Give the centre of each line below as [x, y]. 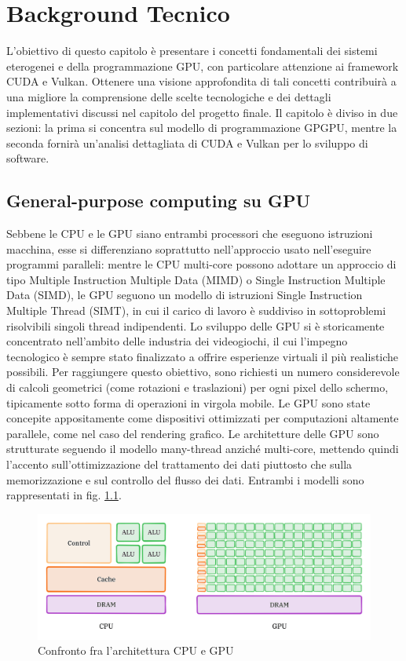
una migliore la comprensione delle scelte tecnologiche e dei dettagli [169, 96]
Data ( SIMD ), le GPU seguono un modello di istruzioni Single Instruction [185, 295]
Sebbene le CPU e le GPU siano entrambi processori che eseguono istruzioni [190, 234]
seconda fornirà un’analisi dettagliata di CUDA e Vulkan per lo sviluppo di [187, 142]
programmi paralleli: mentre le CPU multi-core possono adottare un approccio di [201, 264]
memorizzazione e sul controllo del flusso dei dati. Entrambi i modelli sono [185, 479]
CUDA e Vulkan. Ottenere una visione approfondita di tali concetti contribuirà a [201, 81]
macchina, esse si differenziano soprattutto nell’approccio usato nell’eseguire [189, 248]
